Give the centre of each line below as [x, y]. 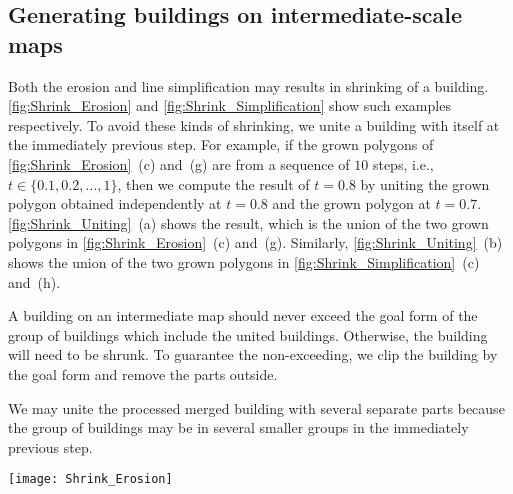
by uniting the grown [425, 183]
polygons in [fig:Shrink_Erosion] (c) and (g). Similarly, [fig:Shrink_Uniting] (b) [255, 242]
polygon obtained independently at [115, 203]
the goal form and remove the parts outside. [143, 373]
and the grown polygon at [351, 203]
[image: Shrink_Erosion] [90, 479]
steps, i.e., [403, 163]
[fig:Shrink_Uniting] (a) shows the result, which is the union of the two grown [248, 222]
